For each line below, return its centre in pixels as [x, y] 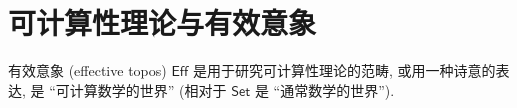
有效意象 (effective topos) [87, 70]
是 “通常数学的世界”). [324, 89]
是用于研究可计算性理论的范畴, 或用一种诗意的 [344, 70]
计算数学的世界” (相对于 [148, 89]
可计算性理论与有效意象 [162, 22]
